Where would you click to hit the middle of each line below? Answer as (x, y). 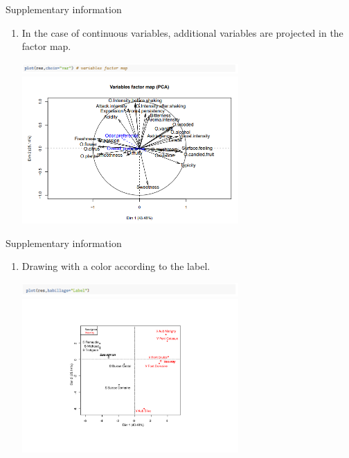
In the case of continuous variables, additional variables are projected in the (182, 32)
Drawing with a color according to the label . (116, 266)
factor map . (46, 46)
